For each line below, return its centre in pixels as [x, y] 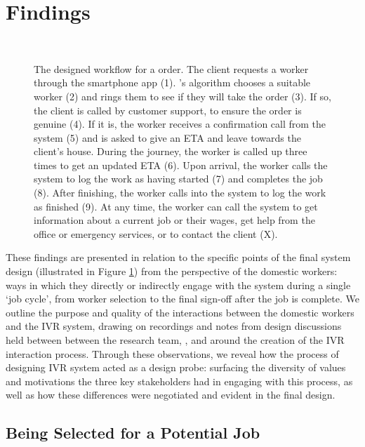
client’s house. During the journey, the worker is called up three [171, 151]
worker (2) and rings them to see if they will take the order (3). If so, [182, 96]
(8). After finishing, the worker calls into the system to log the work [180, 193]
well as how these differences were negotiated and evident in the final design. [171, 395]
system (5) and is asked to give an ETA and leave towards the [167, 137]
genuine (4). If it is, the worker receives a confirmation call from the [180, 124]
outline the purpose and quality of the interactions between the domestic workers [180, 312]
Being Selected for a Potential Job [133, 433]
